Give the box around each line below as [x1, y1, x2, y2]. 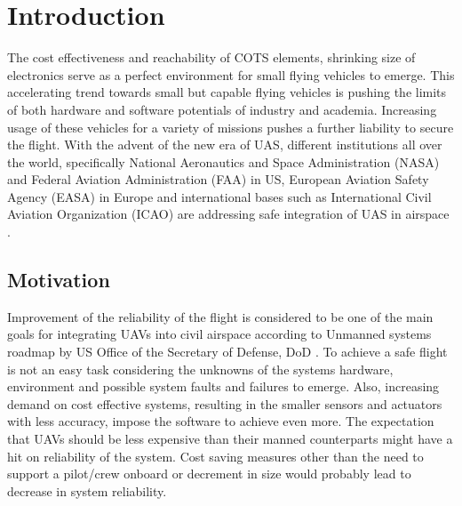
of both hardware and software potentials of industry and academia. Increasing [7, 100, 437, 118]
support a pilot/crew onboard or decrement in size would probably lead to [7, 464, 411, 483]
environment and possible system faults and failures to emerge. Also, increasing [7, 377, 440, 396]
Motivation [7, 266, 110, 293]
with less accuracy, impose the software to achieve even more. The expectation [7, 412, 434, 430]
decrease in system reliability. [7, 481, 167, 500]
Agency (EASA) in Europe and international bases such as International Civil [7, 187, 432, 205]
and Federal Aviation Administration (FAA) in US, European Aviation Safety [7, 170, 429, 189]
